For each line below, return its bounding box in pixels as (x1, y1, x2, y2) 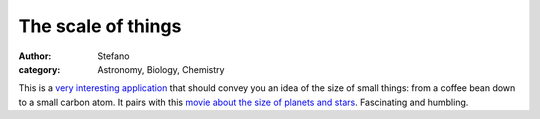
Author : (18, 50, 52, 62)
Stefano (97, 50, 130, 62)
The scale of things (18, 15, 182, 37)
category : (18, 63, 61, 75)
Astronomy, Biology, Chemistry (97, 63, 225, 75)
